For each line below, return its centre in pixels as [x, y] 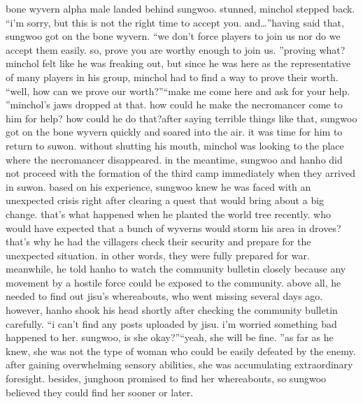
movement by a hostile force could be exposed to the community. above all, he [173, 282]
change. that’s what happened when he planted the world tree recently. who [168, 214]
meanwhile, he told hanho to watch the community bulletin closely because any [176, 269]
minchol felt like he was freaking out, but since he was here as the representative [178, 63]
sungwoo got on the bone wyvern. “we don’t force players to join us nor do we [173, 36]
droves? [325, 228]
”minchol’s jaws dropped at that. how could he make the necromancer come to [174, 104]
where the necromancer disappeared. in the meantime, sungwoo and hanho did [174, 159]
